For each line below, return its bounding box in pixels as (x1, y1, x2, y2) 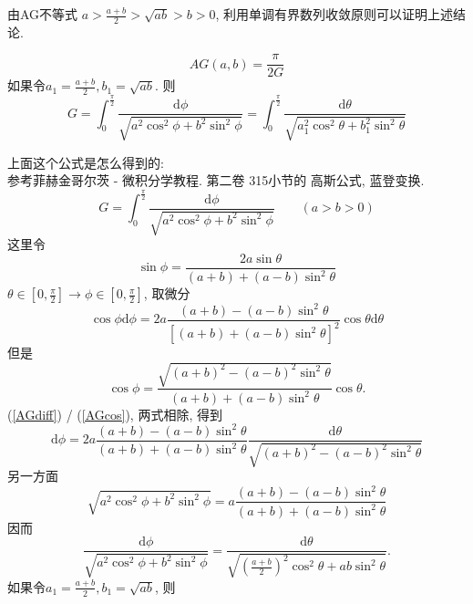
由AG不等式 (7, 5, 78, 23)
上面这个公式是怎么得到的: (7, 152, 164, 172)
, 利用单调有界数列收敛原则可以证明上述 (215, 5, 454, 23)
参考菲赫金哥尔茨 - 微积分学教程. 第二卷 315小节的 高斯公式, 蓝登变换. (7, 171, 425, 190)
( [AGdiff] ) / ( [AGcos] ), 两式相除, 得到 (7, 404, 222, 423)
